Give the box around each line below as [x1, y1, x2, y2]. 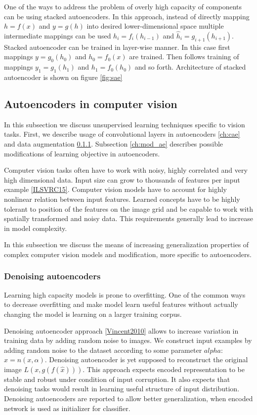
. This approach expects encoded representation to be [83, 364, 245, 374]
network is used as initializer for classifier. [4, 403, 130, 413]
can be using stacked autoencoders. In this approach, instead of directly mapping [4, 11, 250, 21]
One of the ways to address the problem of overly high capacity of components [4, 1, 242, 11]
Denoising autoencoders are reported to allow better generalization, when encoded [4, 393, 253, 404]
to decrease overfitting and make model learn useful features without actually [4, 299, 238, 309]
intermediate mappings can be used [4, 31, 111, 40]
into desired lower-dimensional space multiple [86, 21, 224, 31]
